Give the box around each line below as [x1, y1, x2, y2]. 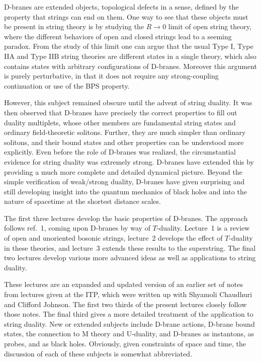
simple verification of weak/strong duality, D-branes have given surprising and [4, 176, 245, 187]
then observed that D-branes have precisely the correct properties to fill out [4, 107, 237, 117]
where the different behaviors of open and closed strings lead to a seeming [4, 31, 232, 41]
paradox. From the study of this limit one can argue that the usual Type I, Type [4, 41, 253, 51]
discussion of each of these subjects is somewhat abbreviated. [4, 348, 192, 358]
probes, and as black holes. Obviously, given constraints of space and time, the [4, 338, 246, 348]
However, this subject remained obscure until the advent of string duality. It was [4, 97, 252, 108]
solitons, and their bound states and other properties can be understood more [4, 136, 244, 147]
